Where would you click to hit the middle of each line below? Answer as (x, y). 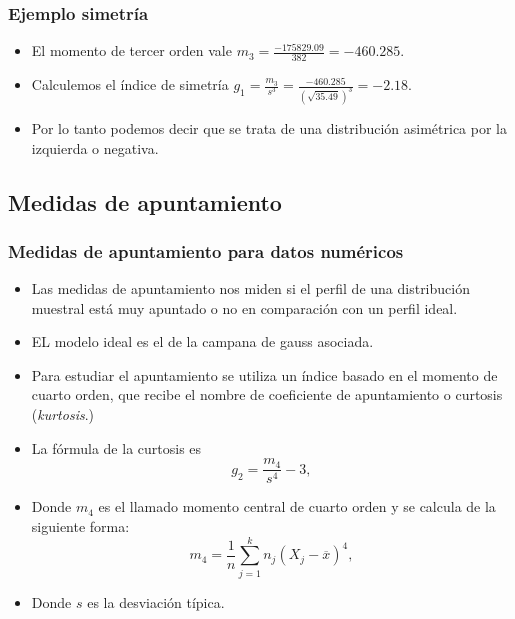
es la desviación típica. (156, 601)
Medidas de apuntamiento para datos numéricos (206, 250)
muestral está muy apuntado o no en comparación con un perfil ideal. (244, 307)
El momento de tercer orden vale (131, 50)
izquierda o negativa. (95, 147)
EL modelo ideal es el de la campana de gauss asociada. (202, 341)
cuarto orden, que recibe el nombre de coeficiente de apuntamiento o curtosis (267, 394)
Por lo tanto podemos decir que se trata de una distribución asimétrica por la (269, 127)
